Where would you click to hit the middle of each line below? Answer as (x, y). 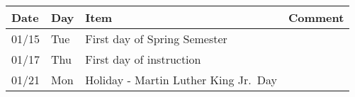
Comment (316, 17)
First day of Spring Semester (156, 39)
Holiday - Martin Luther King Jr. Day (181, 80)
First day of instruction (143, 59)
